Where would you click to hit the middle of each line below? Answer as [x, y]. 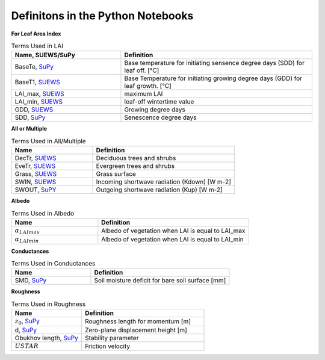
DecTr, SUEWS [36, 158]
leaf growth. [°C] [148, 86]
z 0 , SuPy [27, 321]
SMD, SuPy [31, 281]
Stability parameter [112, 338]
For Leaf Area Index [36, 34]
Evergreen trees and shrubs [135, 166]
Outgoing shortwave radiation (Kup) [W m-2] [159, 190]
